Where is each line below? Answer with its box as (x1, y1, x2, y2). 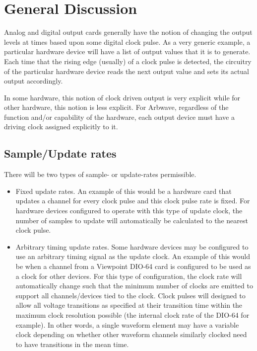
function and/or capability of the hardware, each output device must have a (4, 111, 235, 122)
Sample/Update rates (4, 146, 117, 161)
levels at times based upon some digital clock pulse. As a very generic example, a (4, 36, 251, 47)
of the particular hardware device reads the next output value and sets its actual (4, 66, 250, 76)
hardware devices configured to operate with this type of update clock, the (15, 205, 243, 216)
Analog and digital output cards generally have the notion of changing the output (4, 27, 253, 37)
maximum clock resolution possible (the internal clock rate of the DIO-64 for (15, 309, 250, 320)
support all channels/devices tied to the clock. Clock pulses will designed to (15, 290, 246, 300)
